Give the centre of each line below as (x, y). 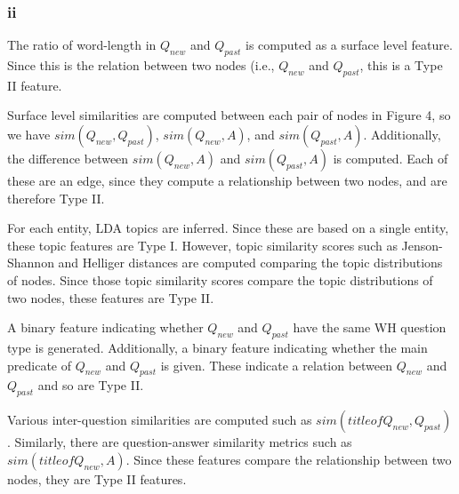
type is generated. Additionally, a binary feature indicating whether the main (217, 347)
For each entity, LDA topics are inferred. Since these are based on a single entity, (228, 228)
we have (29, 134)
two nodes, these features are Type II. (111, 297)
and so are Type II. (91, 385)
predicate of (39, 365)
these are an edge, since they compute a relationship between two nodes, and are (227, 180)
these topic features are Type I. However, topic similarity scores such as (202, 245)
